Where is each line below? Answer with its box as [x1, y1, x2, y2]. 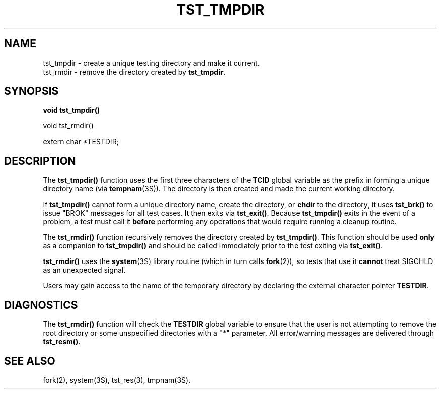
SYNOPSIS [4, 85, 59, 98]
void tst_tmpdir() [43, 106, 100, 115]
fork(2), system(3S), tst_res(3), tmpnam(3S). [43, 375, 191, 384]
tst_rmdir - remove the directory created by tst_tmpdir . [43, 67, 226, 76]
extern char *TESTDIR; [43, 137, 119, 146]
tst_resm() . [43, 337, 81, 346]
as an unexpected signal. [43, 266, 126, 275]
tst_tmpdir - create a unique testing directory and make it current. [43, 58, 260, 68]
